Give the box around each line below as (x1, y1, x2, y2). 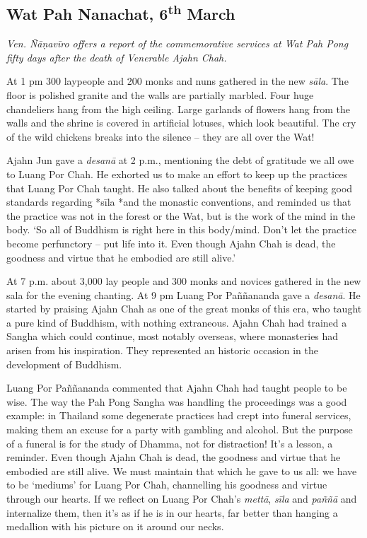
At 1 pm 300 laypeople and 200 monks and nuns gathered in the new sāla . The (6, 74, 349, 88)
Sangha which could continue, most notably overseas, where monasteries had (6, 329, 339, 344)
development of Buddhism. (6, 356, 122, 371)
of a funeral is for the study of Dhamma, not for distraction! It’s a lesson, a (6, 435, 333, 450)
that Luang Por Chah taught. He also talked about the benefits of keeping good (6, 180, 353, 195)
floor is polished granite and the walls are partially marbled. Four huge (6, 87, 314, 102)
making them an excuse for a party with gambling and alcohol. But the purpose (6, 422, 353, 437)
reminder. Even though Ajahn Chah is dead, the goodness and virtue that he (6, 450, 341, 464)
